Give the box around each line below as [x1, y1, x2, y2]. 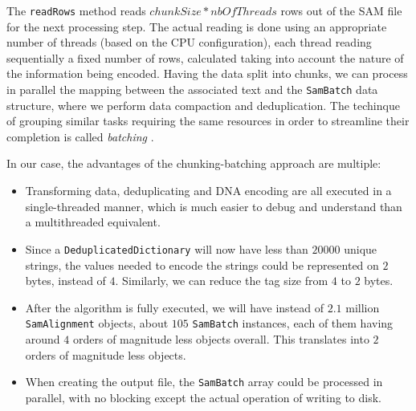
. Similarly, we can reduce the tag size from [115, 272, 328, 289]
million [345, 299, 380, 315]
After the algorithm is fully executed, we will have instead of [25, 299, 324, 315]
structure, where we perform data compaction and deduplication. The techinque [6, 96, 400, 113]
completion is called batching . [6, 128, 154, 144]
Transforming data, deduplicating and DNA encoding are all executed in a [25, 182, 392, 199]
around [25, 330, 60, 347]
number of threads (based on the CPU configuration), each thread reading [6, 34, 372, 51]
